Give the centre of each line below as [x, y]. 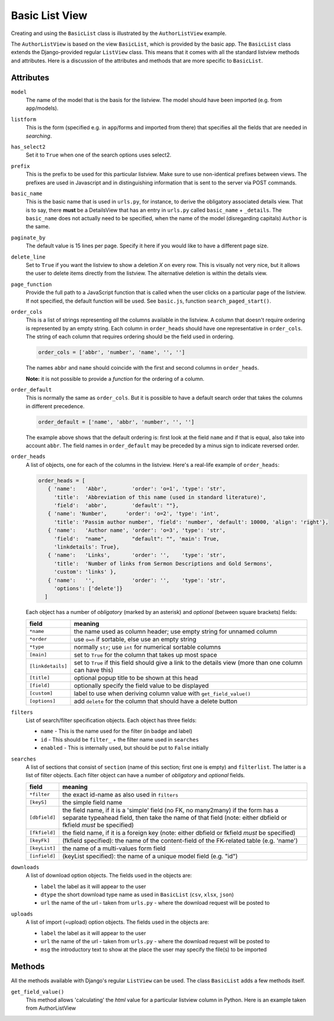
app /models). [42, 108]
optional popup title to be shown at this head [136, 678]
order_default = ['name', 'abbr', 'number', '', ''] [116, 422]
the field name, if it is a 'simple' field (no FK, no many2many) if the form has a [170, 810]
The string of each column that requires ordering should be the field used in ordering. [130, 337]
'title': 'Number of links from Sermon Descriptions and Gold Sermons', [163, 563]
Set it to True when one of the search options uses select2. [99, 155]
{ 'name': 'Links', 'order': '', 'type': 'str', [137, 555]
